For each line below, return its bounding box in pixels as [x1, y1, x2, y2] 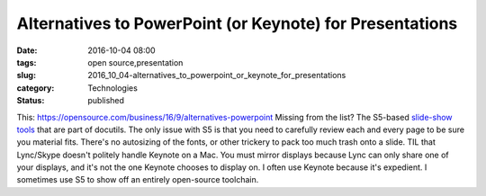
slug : [16, 70, 36, 81]
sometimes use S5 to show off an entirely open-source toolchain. [16, 174, 259, 185]
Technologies [87, 82, 139, 94]
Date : [16, 45, 38, 56]
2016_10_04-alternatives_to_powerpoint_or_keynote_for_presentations [87, 70, 346, 81]
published [87, 95, 125, 106]
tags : [16, 57, 37, 67]
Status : [16, 95, 45, 106]
